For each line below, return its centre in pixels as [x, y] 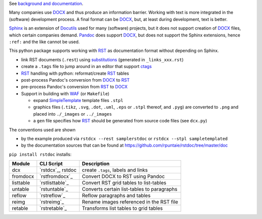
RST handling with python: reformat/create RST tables [75, 73]
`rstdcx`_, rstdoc [58, 170]
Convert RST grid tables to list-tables [124, 183]
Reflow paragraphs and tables [116, 196]
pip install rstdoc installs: [40, 154]
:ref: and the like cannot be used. [44, 42]
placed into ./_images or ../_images [73, 114]
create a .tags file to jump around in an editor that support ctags [87, 67]
